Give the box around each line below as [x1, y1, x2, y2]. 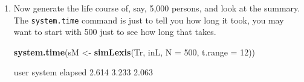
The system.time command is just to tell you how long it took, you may [13, 13, 284, 26]
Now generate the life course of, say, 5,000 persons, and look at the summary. [13, 2, 300, 14]
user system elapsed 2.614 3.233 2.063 [13, 66, 153, 78]
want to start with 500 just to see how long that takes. [13, 25, 216, 38]
